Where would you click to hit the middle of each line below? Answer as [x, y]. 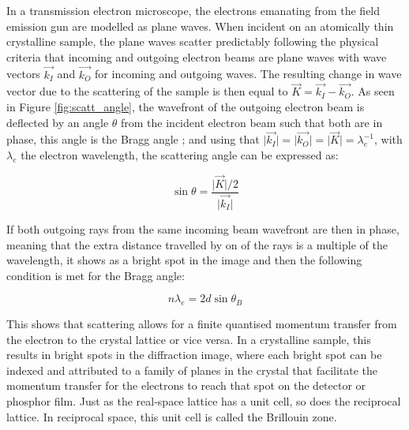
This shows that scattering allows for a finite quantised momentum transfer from [202, 324]
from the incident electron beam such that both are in [252, 122]
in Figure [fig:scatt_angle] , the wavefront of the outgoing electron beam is [186, 107]
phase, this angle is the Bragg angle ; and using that [133, 139]
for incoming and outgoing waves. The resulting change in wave [248, 74]
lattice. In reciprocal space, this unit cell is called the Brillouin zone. [172, 416]
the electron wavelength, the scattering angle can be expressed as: [180, 155]
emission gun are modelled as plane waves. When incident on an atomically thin [200, 26]
